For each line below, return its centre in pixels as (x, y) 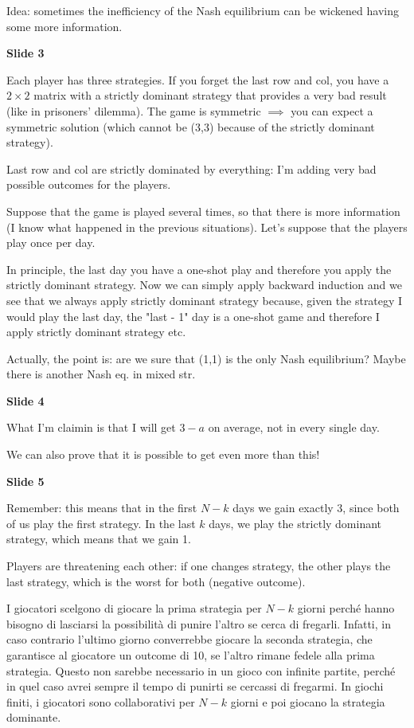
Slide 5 (25, 481)
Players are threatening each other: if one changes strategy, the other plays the (199, 566)
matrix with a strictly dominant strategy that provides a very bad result (210, 95)
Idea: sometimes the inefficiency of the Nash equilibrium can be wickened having (203, 10)
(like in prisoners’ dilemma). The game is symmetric (134, 110)
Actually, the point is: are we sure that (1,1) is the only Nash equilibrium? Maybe (206, 358)
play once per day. (51, 243)
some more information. (64, 26)
